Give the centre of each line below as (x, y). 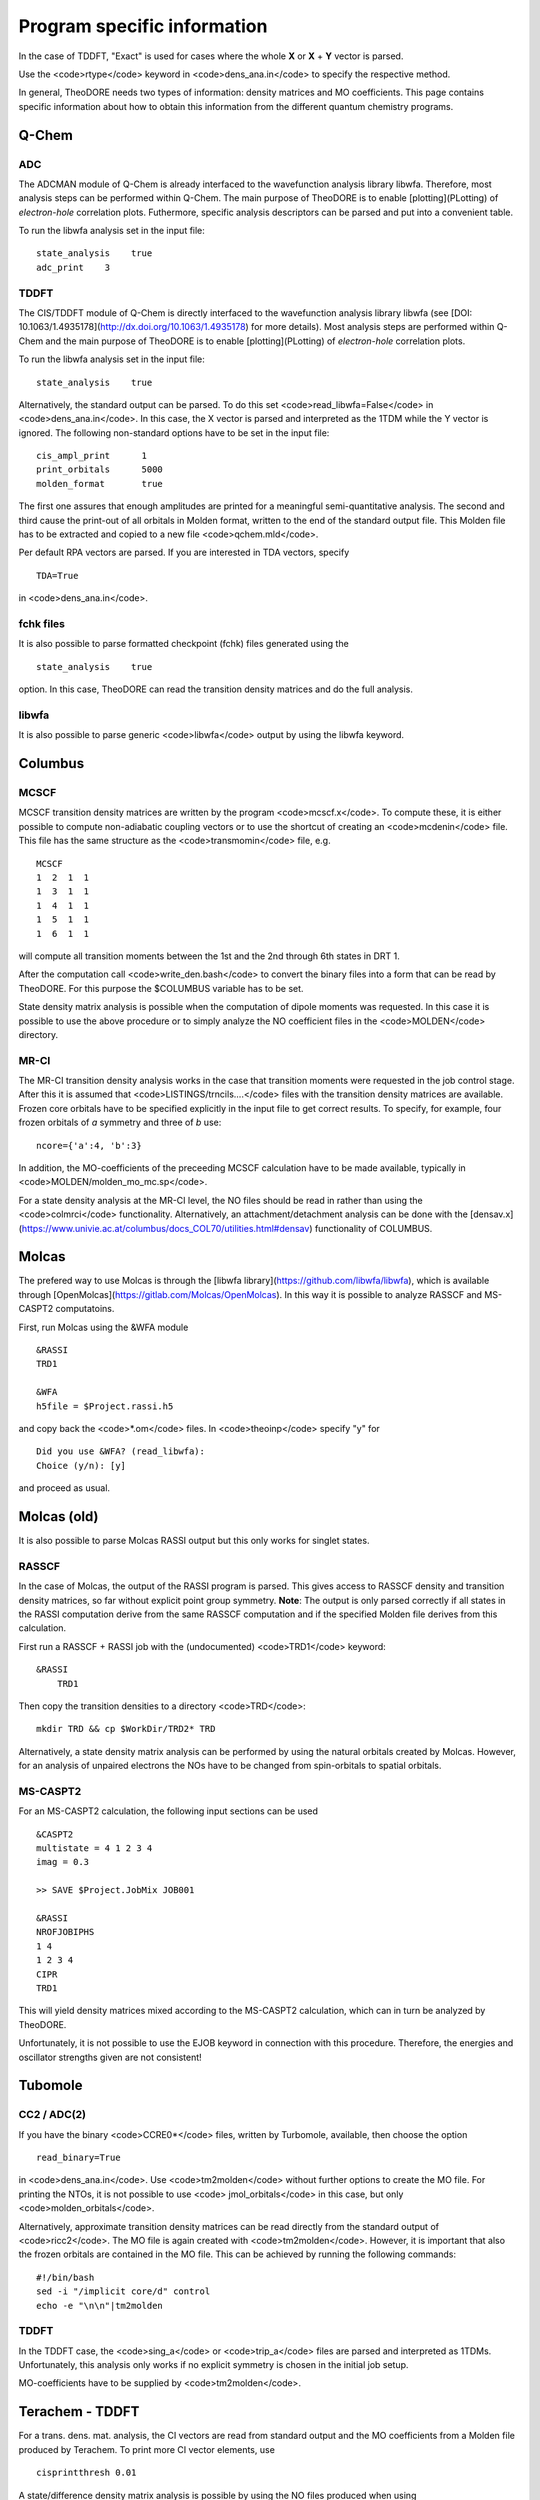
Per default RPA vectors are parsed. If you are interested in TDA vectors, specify (184, 552)
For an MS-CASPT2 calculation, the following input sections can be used (168, 1811)
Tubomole (50, 2085)
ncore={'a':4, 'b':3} (89, 1145)
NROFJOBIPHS (65, 1932)
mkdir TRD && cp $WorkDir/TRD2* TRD (126, 1729)
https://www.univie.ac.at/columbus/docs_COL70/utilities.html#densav (165, 1228)
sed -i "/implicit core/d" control (123, 2291)
